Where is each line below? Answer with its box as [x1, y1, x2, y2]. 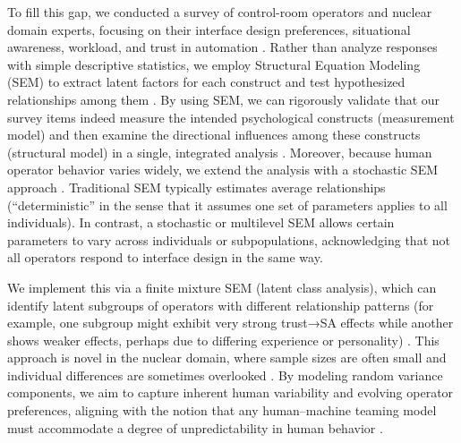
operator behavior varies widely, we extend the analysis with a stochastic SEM [7, 160, 439, 179]
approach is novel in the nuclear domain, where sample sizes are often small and [7, 348, 447, 367]
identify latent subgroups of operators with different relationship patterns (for [7, 295, 434, 314]
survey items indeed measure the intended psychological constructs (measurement [7, 107, 455, 126]
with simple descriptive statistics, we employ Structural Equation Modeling [7, 55, 421, 73]
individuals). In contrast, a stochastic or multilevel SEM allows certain [7, 213, 395, 232]
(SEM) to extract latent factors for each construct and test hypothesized [7, 72, 406, 91]
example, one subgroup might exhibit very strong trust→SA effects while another [7, 313, 454, 332]
